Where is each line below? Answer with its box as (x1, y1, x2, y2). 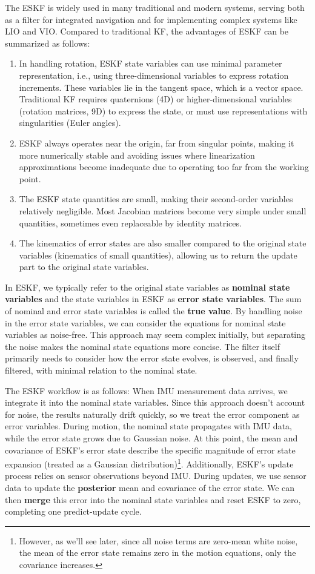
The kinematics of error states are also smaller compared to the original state (19, 237, 307, 249)
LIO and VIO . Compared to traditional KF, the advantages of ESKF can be (5, 25, 289, 38)
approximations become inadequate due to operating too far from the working (19, 160, 309, 173)
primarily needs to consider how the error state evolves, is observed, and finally (5, 352, 299, 365)
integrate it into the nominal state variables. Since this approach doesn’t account (5, 396, 305, 409)
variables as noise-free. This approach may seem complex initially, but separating (5, 328, 306, 341)
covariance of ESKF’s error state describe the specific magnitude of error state (5, 443, 296, 456)
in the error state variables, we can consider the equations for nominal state (5, 316, 286, 329)
